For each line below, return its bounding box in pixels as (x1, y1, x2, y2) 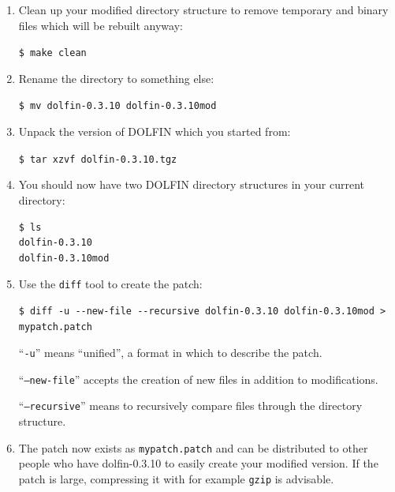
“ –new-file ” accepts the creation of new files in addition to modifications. (18, 370, 378, 387)
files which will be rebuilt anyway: (18, 17, 183, 33)
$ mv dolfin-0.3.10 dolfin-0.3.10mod (18, 100, 217, 112)
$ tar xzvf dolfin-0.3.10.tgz (18, 153, 177, 165)
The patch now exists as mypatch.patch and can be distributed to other (18, 439, 368, 456)
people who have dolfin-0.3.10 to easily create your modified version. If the (18, 455, 378, 471)
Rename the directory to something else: (18, 69, 214, 86)
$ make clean (18, 47, 87, 59)
